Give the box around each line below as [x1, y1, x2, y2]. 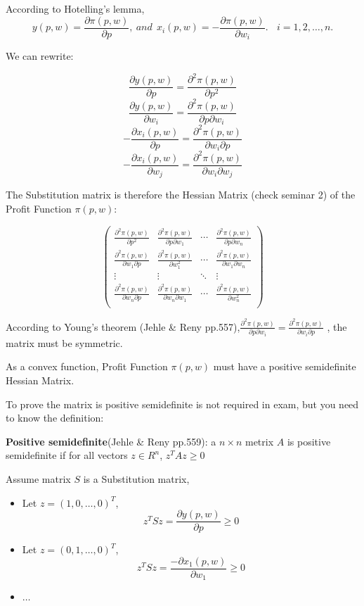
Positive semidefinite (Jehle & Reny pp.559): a [6, 434, 216, 448]
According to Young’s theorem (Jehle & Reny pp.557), [6, 319, 240, 334]
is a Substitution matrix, [83, 472, 190, 486]
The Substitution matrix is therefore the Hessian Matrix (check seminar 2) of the [6, 187, 356, 202]
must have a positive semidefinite [213, 359, 356, 374]
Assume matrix [6, 472, 71, 486]
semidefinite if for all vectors [6, 448, 128, 462]
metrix [245, 434, 274, 448]
